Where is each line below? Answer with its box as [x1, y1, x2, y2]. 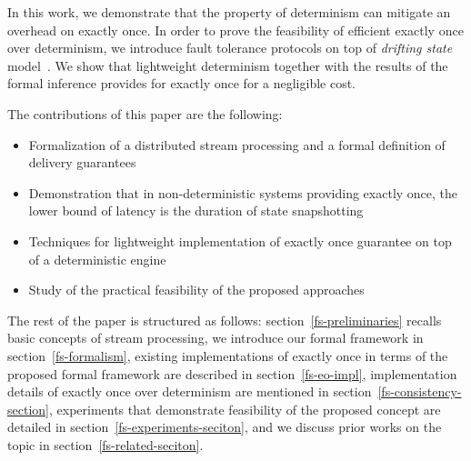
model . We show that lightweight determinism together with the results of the [7, 55, 448, 75]
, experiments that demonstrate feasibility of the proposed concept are [48, 399, 441, 418]
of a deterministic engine [28, 249, 166, 268]
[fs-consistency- [377, 382, 462, 401]
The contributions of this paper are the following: [7, 104, 283, 123]
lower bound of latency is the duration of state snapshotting [28, 201, 364, 220]
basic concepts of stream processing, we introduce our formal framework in [7, 328, 424, 347]
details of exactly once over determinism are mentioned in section [7, 382, 372, 401]
